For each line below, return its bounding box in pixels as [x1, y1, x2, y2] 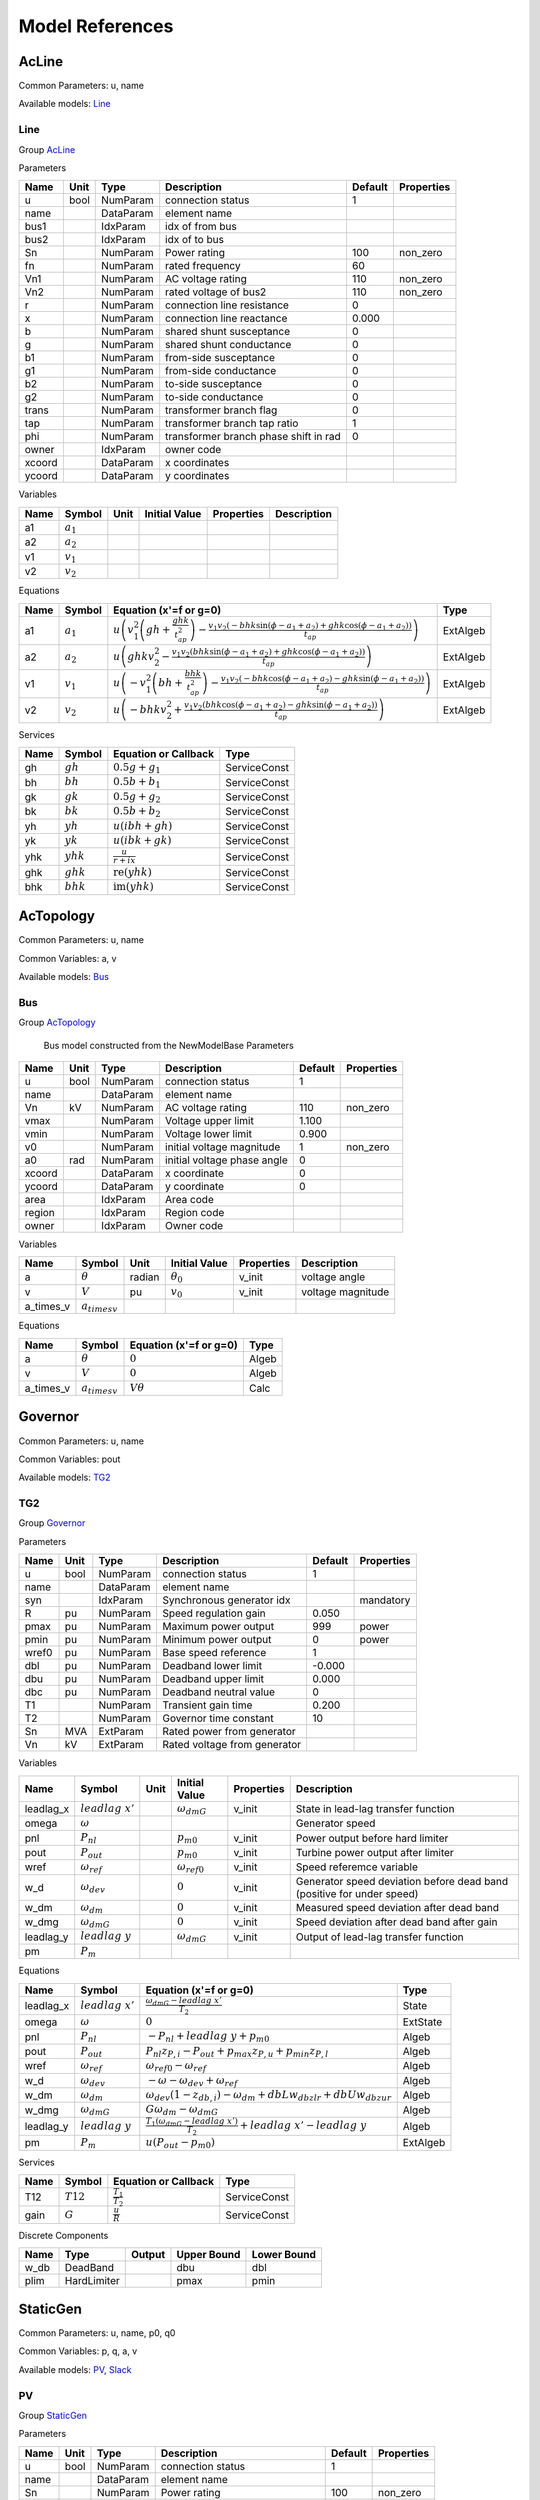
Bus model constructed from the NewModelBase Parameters [43, 1039, 294, 1051]
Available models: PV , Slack [18, 2363, 132, 2375]
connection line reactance [165, 311, 288, 325]
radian [129, 1270, 160, 1284]
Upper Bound [176, 2248, 241, 2262]
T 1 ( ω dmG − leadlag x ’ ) [145, 2115, 239, 2128]
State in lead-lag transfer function [295, 1801, 455, 1815]
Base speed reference [161, 1646, 267, 1660]
